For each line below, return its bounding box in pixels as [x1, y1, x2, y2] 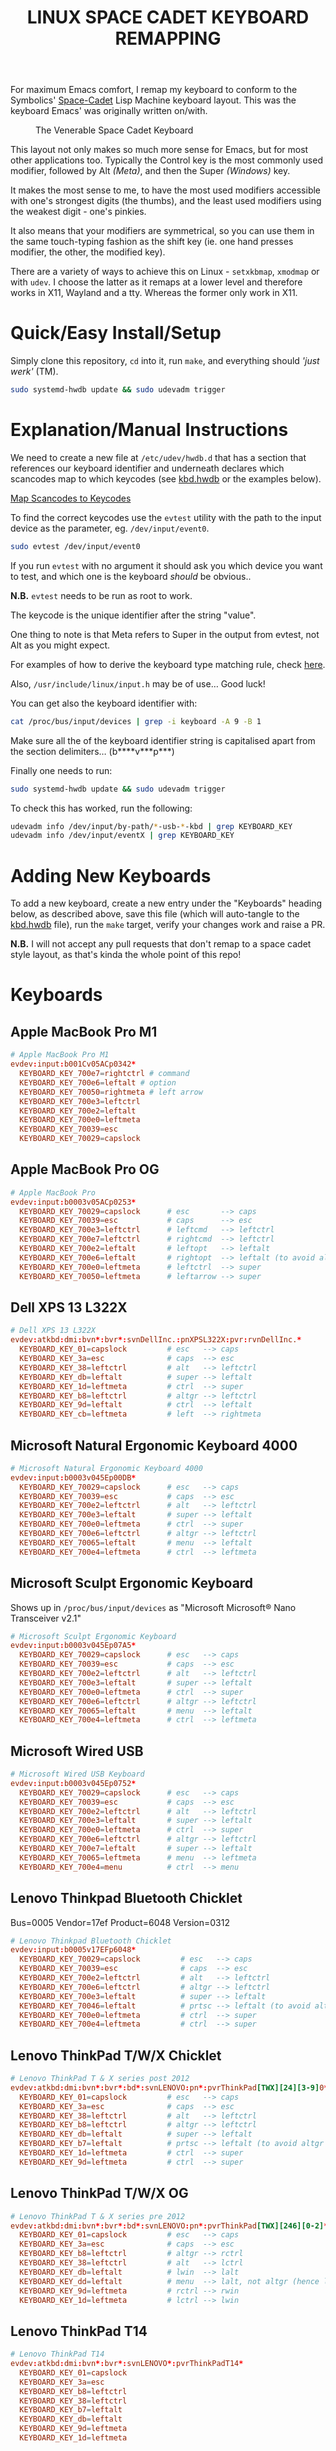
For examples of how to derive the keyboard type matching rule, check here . [10, 658, 326, 670]
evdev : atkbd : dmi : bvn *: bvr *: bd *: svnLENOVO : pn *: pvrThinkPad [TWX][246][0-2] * [10, 2221, 329, 2231]
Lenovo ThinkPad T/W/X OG [10, 2185, 189, 2202]
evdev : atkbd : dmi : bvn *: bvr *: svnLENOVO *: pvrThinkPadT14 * [10, 2359, 244, 2369]
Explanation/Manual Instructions [10, 419, 289, 441]
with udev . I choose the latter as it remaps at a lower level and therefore [10, 276, 303, 288]
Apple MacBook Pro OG [10, 1161, 160, 1178]
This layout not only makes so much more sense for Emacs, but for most [10, 144, 309, 156]
